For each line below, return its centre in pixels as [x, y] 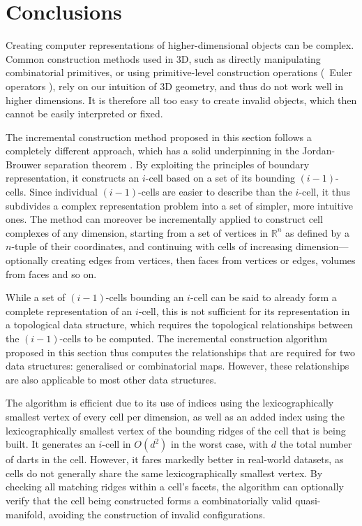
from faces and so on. [51, 273]
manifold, [26, 514]
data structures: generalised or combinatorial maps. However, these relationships [178, 366]
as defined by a [317, 232]
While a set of [36, 297]
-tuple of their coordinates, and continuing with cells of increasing [152, 246]
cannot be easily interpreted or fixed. [84, 114]
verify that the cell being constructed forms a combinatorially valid [149, 500]
